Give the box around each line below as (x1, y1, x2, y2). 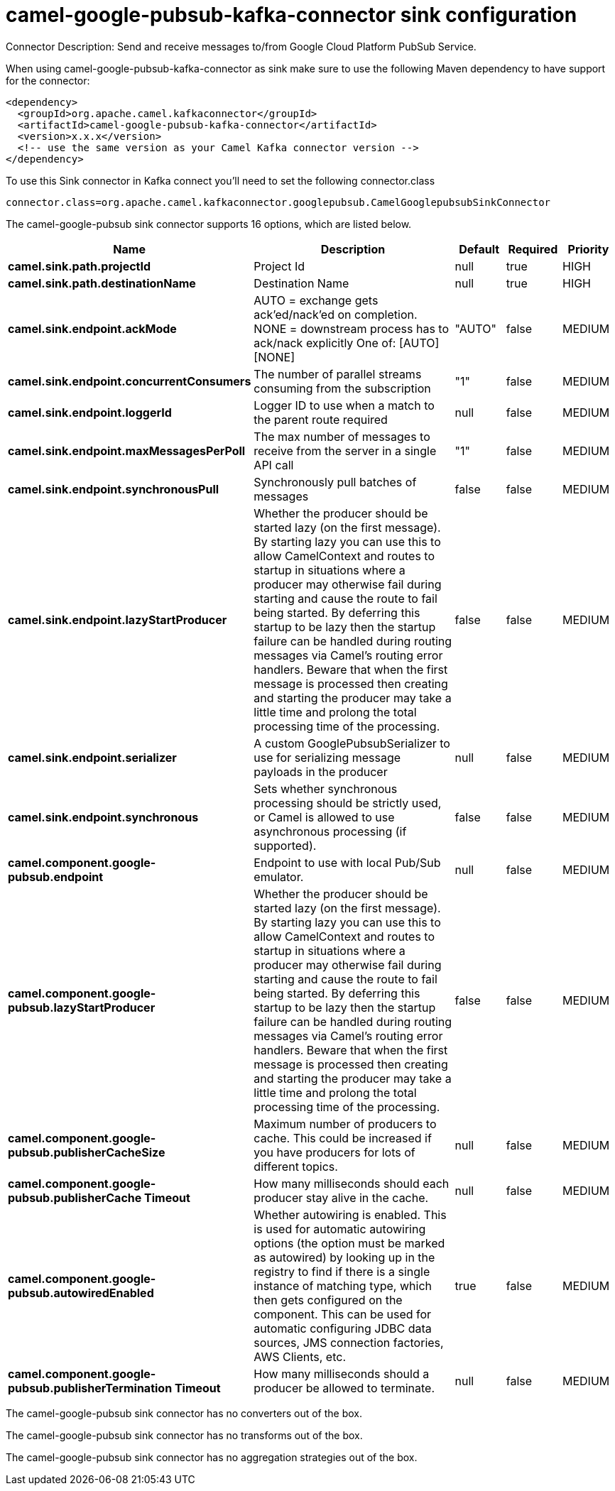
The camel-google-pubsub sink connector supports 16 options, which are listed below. (6, 217, 412, 230)
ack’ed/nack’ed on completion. (254, 307, 418, 322)
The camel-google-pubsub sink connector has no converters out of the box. (6, 1407, 363, 1419)
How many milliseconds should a (254, 1366, 430, 1381)
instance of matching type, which (254, 1278, 432, 1293)
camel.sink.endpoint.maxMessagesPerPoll (8, 443, 246, 458)
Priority (567, 241, 609, 256)
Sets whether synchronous (254, 781, 398, 796)
